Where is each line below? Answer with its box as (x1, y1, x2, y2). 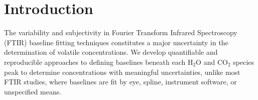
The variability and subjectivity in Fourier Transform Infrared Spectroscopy (4, 27, 237, 38)
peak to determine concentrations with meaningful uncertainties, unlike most (4, 66, 240, 77)
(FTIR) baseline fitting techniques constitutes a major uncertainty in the (4, 37, 228, 47)
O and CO (196, 56, 228, 67)
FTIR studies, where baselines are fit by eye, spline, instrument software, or (4, 76, 237, 87)
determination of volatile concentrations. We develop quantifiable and (4, 47, 218, 57)
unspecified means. (4, 86, 62, 96)
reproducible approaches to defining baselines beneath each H (4, 56, 193, 67)
